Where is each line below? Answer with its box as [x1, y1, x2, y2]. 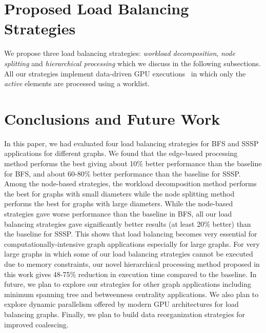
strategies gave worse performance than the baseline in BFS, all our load [4, 208, 232, 219]
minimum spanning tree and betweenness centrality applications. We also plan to [4, 288, 259, 299]
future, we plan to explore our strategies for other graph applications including [4, 279, 252, 289]
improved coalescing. [4, 319, 69, 329]
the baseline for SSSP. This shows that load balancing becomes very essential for [4, 228, 257, 239]
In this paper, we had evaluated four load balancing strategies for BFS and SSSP [4, 138, 259, 148]
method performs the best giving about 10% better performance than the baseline [4, 158, 262, 168]
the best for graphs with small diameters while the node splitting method [4, 188, 235, 199]
